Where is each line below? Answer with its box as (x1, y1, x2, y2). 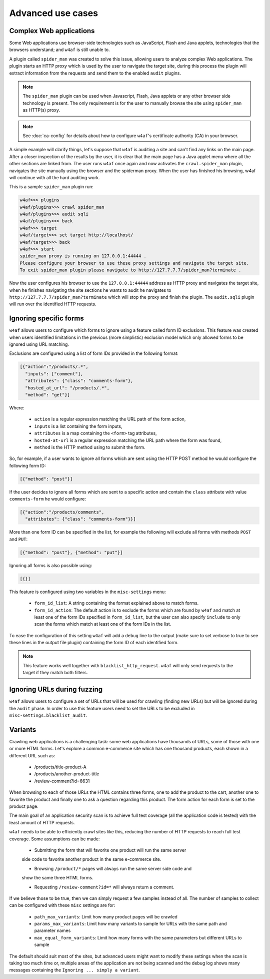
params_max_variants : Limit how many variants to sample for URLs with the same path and (34, 921, 227, 927)
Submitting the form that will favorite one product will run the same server (34, 847, 186, 853)
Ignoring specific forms (9, 314, 84, 323)
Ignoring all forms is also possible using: (9, 562, 92, 568)
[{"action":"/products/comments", (19, 510, 104, 515)
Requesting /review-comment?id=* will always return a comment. (34, 884, 174, 890)
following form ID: (9, 462, 46, 468)
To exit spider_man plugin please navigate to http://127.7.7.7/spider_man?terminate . (19, 267, 241, 273)
